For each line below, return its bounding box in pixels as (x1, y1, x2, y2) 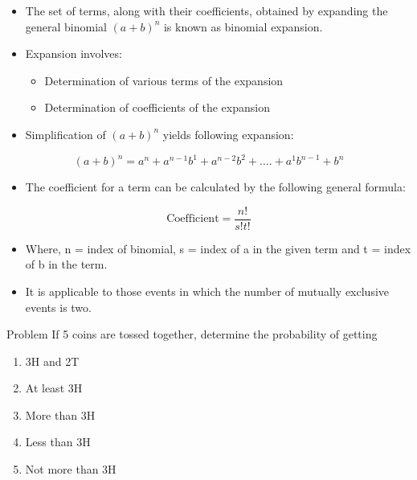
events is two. (25, 298, 92, 315)
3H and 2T (25, 352, 80, 369)
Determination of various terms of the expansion (44, 72, 284, 88)
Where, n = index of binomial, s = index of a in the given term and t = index (25, 240, 411, 256)
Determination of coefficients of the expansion (44, 99, 270, 116)
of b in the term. (25, 256, 108, 273)
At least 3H (25, 379, 83, 396)
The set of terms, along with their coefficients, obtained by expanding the (25, 2, 388, 18)
